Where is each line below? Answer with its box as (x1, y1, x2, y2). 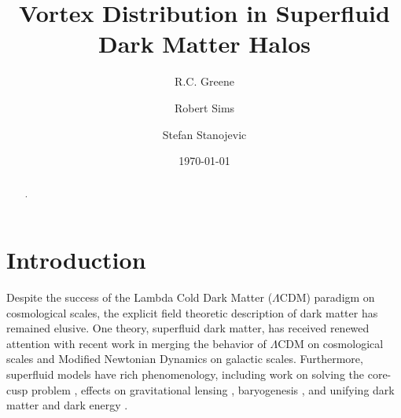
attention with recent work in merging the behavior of (6, 335, 267, 351)
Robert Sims (174, 99, 235, 115)
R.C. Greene (175, 73, 234, 90)
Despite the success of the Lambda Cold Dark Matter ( (6, 289, 273, 306)
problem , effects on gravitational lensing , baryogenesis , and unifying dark (31, 381, 395, 398)
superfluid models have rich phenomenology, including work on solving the (6, 366, 365, 383)
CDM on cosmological (278, 335, 384, 351)
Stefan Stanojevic (162, 126, 247, 142)
